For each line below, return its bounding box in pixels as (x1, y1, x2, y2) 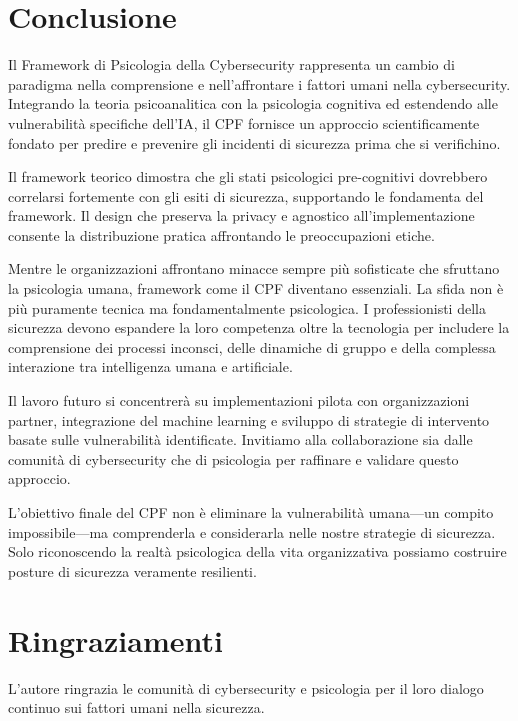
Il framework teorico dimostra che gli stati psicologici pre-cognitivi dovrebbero (8, 166, 488, 187)
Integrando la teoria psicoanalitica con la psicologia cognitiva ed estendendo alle (8, 93, 498, 114)
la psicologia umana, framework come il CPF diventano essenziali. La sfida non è (8, 278, 504, 299)
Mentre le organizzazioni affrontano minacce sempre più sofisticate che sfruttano (8, 258, 500, 279)
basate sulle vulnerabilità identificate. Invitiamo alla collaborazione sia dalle (8, 429, 473, 450)
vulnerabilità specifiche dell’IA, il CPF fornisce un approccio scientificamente (8, 112, 480, 133)
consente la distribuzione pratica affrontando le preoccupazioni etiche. (8, 224, 435, 245)
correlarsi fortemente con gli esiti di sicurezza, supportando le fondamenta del (8, 185, 484, 206)
